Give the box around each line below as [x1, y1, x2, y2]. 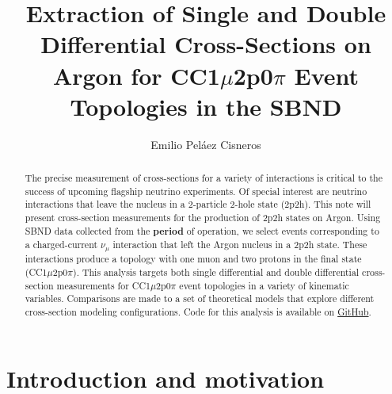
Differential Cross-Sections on [40, 28, 371, 60]
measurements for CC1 [56, 278, 150, 292]
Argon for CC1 [52, 59, 220, 91]
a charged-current [25, 238, 98, 251]
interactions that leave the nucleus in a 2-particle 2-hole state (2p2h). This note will [25, 197, 371, 211]
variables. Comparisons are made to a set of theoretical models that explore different [25, 292, 375, 305]
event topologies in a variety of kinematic [179, 278, 349, 292]
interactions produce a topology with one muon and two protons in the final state [25, 252, 362, 266]
